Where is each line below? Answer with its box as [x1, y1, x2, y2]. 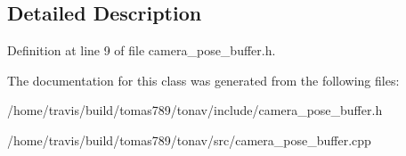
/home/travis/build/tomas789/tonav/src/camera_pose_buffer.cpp [7, 130, 371, 149]
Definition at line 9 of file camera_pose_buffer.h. [7, 41, 276, 60]
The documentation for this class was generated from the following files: [7, 70, 400, 89]
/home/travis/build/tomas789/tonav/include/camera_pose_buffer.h [7, 101, 383, 119]
